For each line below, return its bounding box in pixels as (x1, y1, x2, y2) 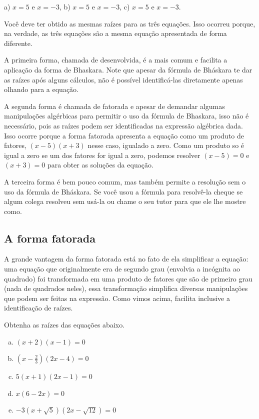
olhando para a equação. (4, 84, 79, 94)
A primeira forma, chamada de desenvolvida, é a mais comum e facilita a (4, 54, 227, 65)
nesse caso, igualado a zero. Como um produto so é (87, 140, 244, 150)
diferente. (4, 37, 32, 48)
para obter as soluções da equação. (47, 159, 153, 170)
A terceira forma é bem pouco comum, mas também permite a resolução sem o (4, 176, 246, 186)
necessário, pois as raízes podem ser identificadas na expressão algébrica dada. (4, 120, 243, 130)
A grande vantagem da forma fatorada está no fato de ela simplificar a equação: (4, 253, 248, 264)
